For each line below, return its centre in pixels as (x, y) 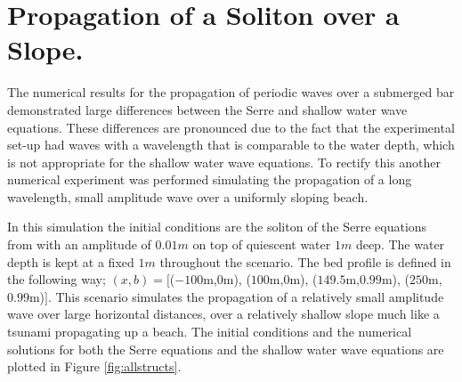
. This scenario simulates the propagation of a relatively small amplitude (246, 296)
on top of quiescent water (262, 244)
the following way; (57, 279)
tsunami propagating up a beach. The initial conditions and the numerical (210, 332)
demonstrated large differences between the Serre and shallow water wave (207, 109)
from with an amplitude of (79, 244)
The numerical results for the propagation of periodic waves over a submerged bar (231, 92)
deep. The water (400, 244)
